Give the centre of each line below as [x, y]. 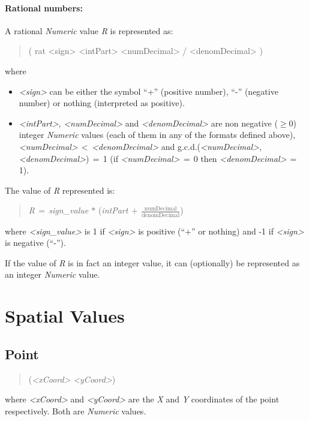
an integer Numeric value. [52, 274]
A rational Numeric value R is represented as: [89, 30]
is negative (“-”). [35, 243]
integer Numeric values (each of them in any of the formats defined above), [157, 135]
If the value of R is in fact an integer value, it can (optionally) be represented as [152, 262]
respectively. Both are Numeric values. [76, 411]
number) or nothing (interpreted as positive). [102, 103]
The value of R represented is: [60, 190]
